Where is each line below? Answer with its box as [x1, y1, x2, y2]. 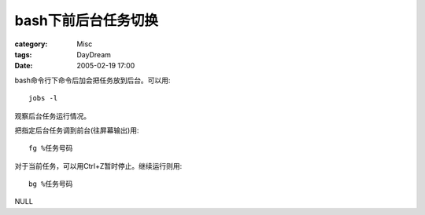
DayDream [76, 49, 112, 59]
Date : [14, 61, 33, 71]
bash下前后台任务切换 [14, 12, 159, 29]
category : [14, 39, 48, 49]
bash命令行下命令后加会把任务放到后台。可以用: [14, 75, 171, 85]
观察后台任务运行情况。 [14, 111, 91, 121]
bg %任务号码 [28, 180, 73, 188]
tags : [14, 49, 32, 59]
